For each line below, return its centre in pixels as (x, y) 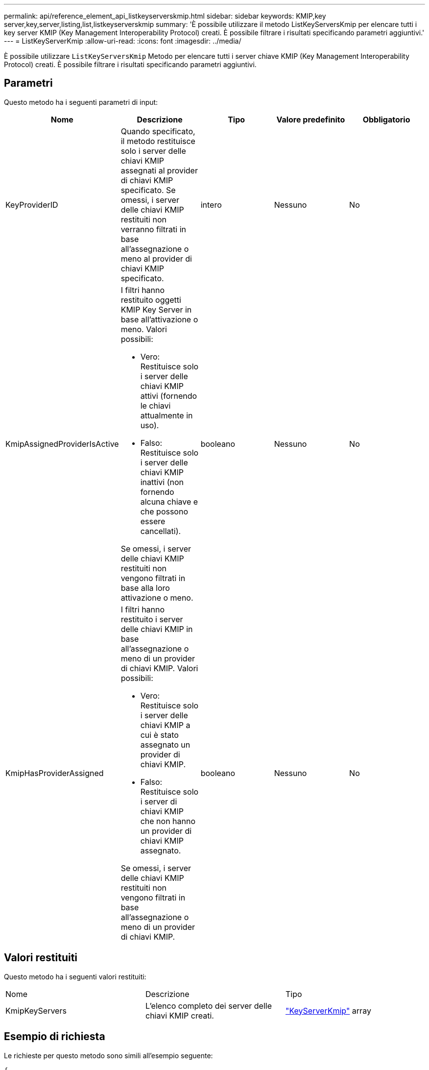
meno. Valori (144, 329)
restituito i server (152, 619)
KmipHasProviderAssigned (55, 773)
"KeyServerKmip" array (328, 1010)
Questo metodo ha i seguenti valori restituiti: (75, 976)
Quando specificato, (158, 131)
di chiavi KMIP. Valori (159, 668)
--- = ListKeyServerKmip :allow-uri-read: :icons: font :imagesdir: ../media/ (123, 41)
